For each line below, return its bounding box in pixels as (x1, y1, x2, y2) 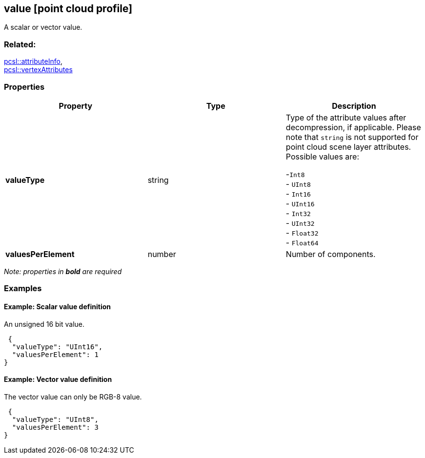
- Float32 (285, 227, 319, 238)
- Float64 (285, 237, 319, 247)
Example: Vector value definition (4, 375, 112, 384)
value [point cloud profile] (4, 2, 133, 15)
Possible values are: (285, 151, 360, 161)
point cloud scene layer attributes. (285, 141, 411, 152)
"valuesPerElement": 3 (12, 423, 99, 431)
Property (59, 100, 93, 111)
